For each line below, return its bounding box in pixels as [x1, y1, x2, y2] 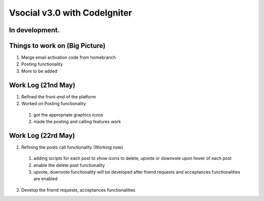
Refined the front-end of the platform [21, 93, 96, 100]
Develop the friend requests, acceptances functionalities [21, 187, 135, 193]
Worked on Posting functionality [21, 101, 86, 107]
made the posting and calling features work [33, 118, 121, 124]
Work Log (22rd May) [9, 131, 75, 139]
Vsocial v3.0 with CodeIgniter [9, 7, 132, 18]
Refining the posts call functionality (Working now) [21, 144, 123, 150]
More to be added [21, 68, 58, 74]
